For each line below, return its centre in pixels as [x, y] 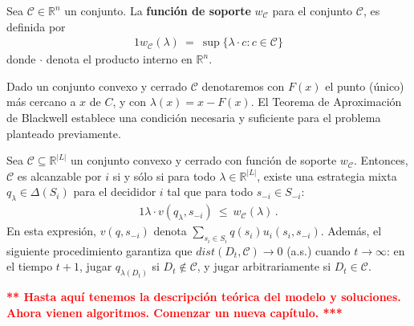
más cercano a [41, 102]
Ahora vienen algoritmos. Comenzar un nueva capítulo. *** [175, 312]
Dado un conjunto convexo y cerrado [97, 86]
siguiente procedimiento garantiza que [99, 250]
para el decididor [115, 192]
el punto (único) [365, 86]
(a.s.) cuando [319, 250]
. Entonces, [381, 160]
